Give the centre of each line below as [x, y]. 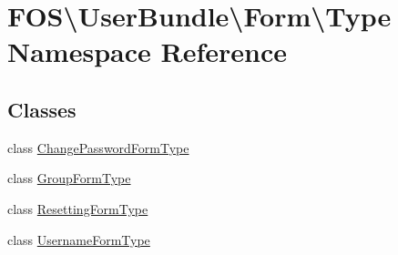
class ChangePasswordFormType [98, 147]
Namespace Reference [147, 51]
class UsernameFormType [79, 239]
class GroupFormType [69, 178]
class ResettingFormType [78, 208]
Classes [42, 109]
